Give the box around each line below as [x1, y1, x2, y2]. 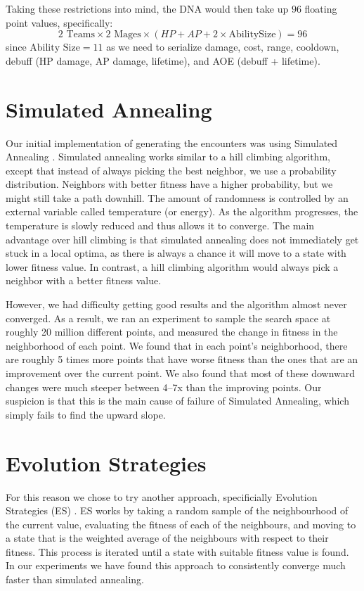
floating [304, 1, 337, 15]
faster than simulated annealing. [6, 572, 144, 587]
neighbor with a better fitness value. [6, 273, 162, 288]
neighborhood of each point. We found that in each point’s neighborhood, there [6, 338, 348, 352]
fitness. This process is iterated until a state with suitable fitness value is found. [6, 544, 349, 559]
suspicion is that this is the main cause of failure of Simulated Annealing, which [6, 393, 349, 408]
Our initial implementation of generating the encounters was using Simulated [6, 135, 338, 150]
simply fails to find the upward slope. [6, 407, 166, 421]
